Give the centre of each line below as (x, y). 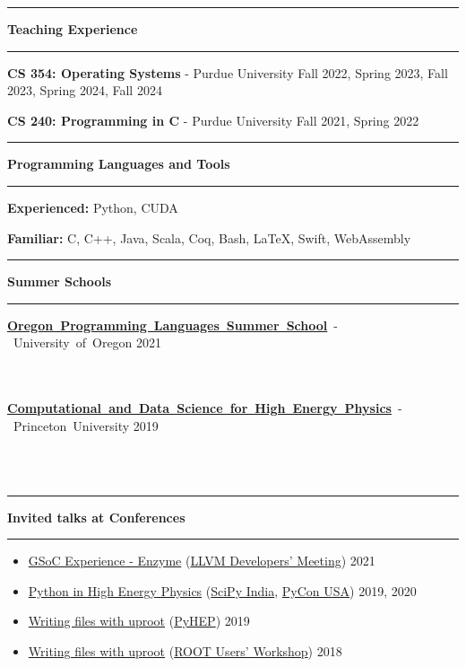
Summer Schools (60, 281)
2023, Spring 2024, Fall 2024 (85, 90)
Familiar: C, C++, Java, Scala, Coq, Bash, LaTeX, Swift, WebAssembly (209, 237)
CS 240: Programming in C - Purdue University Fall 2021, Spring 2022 (213, 120)
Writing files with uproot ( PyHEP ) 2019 (139, 621)
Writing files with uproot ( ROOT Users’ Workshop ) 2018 (185, 650)
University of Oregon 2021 (87, 342)
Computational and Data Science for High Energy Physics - (205, 408)
